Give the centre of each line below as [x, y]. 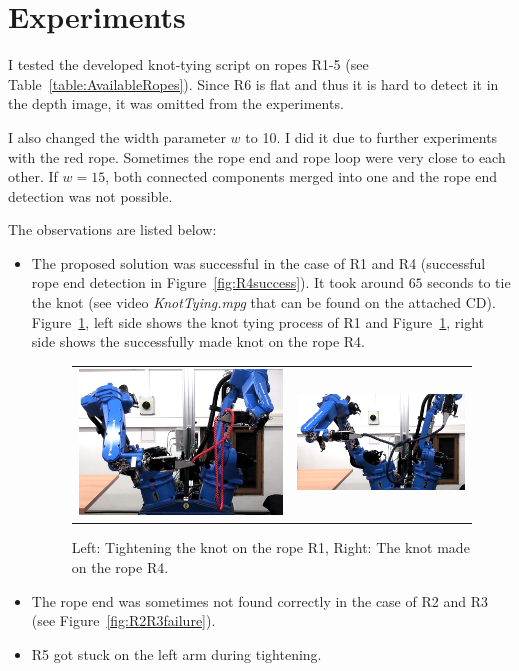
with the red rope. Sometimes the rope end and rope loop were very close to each [257, 156]
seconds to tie [469, 282]
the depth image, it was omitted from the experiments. [176, 103]
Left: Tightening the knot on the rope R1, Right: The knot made [270, 547]
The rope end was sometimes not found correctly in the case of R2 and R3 [259, 600]
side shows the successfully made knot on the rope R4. [198, 341]
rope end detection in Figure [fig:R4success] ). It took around [217, 282]
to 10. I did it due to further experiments [371, 136]
